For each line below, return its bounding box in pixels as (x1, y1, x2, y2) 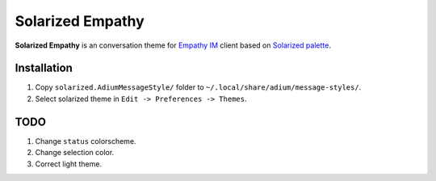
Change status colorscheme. (35, 136, 136, 145)
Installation (15, 61, 73, 75)
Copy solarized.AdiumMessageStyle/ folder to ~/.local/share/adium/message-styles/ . (35, 82, 362, 92)
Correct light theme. (35, 158, 103, 169)
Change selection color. (35, 148, 115, 158)
